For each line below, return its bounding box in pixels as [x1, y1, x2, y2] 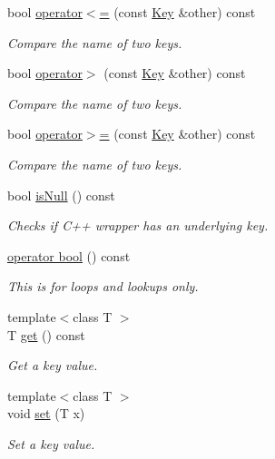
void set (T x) [7, 404, 85, 423]
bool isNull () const [7, 185, 115, 204]
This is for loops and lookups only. [7, 277, 199, 296]
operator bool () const [7, 246, 131, 265]
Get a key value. [7, 356, 98, 375]
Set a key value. [7, 434, 95, 453]
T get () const [7, 325, 85, 344]
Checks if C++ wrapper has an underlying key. [7, 216, 269, 235]
